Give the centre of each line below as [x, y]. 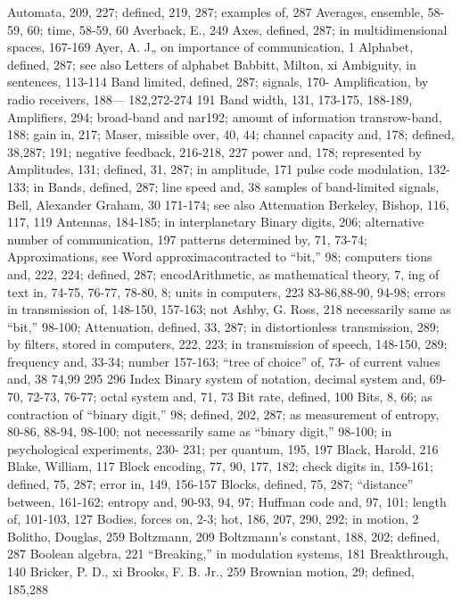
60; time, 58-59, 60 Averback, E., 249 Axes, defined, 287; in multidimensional [237, 29]
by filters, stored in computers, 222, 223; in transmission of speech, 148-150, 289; [227, 344]
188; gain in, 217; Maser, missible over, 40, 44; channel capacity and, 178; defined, [231, 134]
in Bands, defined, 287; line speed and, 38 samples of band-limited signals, [236, 186]
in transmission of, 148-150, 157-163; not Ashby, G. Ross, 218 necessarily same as [229, 309]
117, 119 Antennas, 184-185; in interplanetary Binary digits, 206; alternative [216, 222]
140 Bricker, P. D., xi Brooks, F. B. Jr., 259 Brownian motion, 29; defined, [211, 571]
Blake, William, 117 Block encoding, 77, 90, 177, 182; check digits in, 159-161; [221, 466]
